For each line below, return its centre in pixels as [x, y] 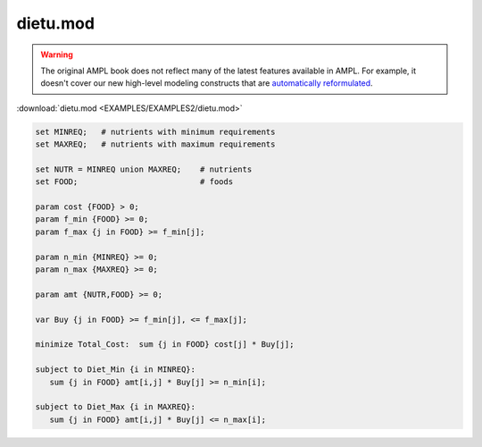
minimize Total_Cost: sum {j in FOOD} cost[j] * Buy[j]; [165, 345]
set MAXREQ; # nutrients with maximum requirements [155, 144]
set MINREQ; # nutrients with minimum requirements [155, 131]
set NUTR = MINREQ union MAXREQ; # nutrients [144, 169]
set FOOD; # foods [134, 182]
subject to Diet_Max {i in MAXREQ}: [116, 407]
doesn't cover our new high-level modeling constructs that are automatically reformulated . [207, 83]
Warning [57, 55]
